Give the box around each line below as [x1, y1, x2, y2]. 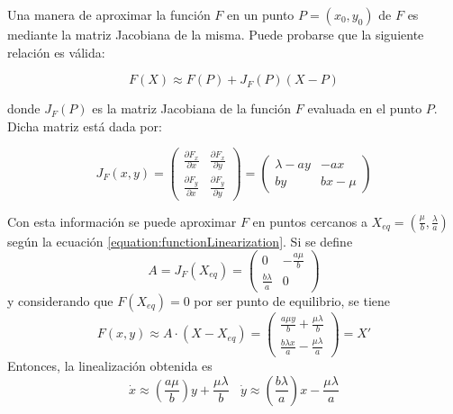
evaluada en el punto [307, 99, 422, 118]
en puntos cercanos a [252, 211, 367, 230]
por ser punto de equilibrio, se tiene [194, 291, 391, 310]
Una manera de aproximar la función [7, 5, 211, 23]
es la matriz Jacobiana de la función [92, 99, 292, 118]
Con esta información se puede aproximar [7, 211, 237, 230]
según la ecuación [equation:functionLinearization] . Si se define [7, 231, 353, 250]
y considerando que [7, 291, 113, 310]
